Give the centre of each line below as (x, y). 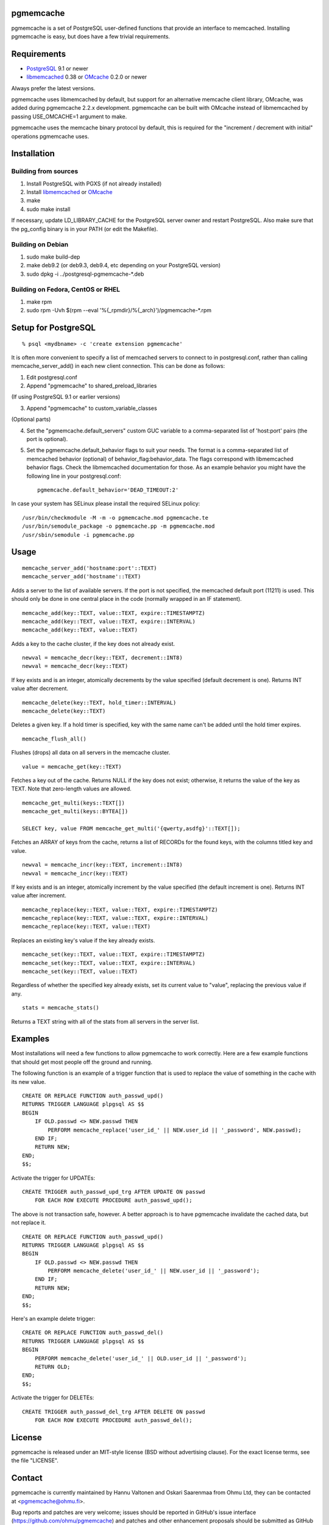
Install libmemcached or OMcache (69, 192)
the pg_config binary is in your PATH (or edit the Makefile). (85, 229)
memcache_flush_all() (54, 739)
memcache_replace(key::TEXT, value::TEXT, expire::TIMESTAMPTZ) (120, 910)
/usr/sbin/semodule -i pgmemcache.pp (79, 535)
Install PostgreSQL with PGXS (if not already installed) (94, 184)
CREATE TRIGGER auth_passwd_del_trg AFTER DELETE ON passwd (114, 1412)
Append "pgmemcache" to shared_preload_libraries (92, 386)
